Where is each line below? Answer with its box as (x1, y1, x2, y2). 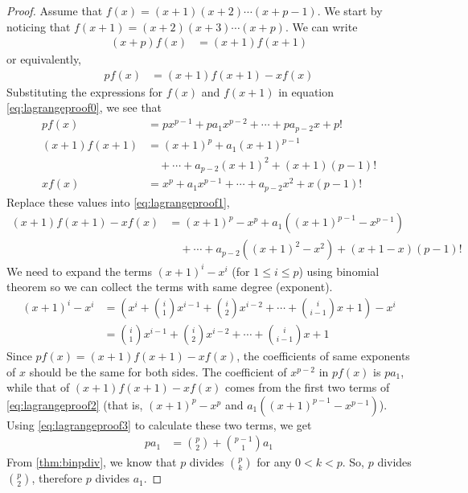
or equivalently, (6, 51, 82, 68)
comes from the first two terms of (225, 379, 390, 396)
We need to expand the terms (6, 262, 152, 279)
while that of (6, 379, 70, 396)
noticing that (6, 18, 71, 35)
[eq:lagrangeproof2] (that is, (6, 396, 143, 413)
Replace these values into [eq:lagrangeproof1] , (6, 193, 230, 210)
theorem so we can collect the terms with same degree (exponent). (6, 278, 333, 295)
